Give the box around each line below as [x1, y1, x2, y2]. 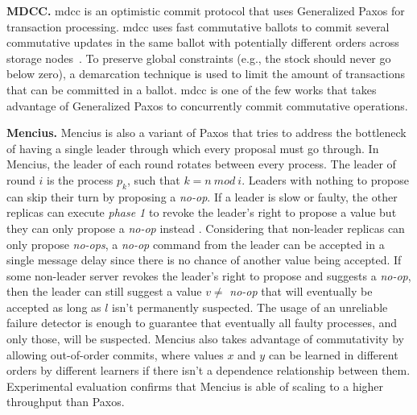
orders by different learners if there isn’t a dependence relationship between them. [6, 362, 411, 379]
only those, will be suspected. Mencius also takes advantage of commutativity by [6, 330, 404, 347]
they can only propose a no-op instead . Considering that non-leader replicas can [6, 219, 405, 236]
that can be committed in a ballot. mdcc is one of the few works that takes [6, 81, 377, 98]
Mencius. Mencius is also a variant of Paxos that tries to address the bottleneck [6, 124, 407, 141]
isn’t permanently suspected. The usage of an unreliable [112, 298, 388, 315]
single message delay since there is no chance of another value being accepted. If [6, 251, 402, 268]
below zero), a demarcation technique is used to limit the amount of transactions [6, 65, 406, 82]
